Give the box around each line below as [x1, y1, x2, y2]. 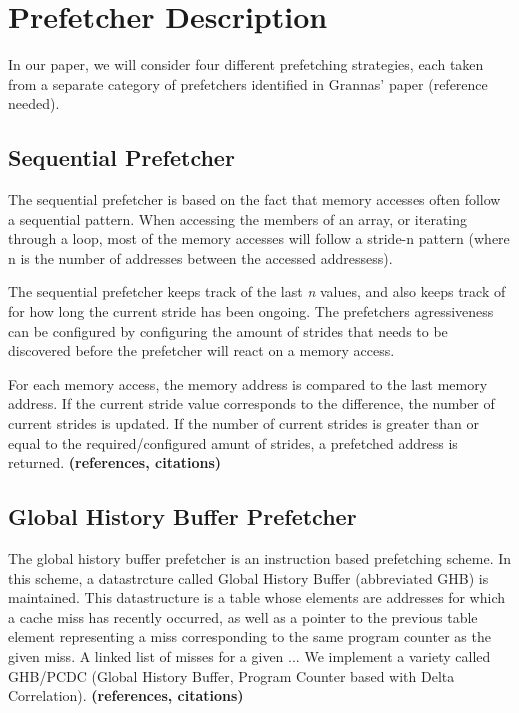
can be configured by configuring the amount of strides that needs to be [8, 320, 448, 341]
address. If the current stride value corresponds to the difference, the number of [8, 393, 495, 414]
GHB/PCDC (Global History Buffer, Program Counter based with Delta [8, 665, 455, 686]
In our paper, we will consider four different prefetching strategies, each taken [8, 54, 484, 75]
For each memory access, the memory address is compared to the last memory [8, 373, 488, 394]
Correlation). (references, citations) [8, 685, 244, 706]
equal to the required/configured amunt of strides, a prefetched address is [8, 432, 458, 453]
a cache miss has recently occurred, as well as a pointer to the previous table [8, 606, 478, 627]
